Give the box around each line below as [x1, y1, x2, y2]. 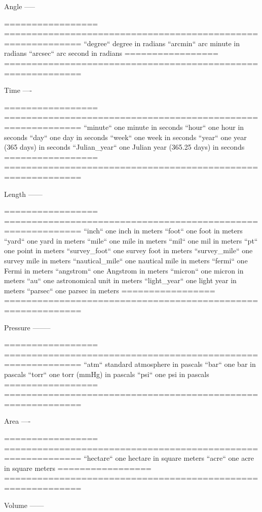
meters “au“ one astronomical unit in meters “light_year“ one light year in [4, 275, 237, 286]
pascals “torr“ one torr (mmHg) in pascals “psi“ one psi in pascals [4, 369, 209, 379]
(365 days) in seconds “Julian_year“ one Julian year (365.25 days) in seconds [4, 142, 245, 152]
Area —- [4, 416, 31, 426]
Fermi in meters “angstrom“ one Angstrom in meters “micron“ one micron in [4, 265, 244, 276]
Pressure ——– [4, 322, 51, 332]
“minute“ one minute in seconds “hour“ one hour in [84, 121, 244, 132]
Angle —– [4, 1, 35, 11]
